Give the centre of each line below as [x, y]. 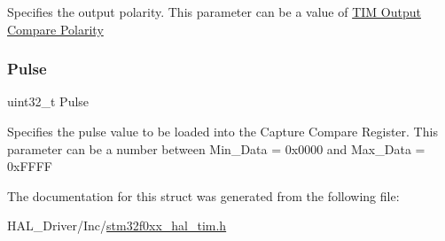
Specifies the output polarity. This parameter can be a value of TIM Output [214, 12]
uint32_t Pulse [48, 101]
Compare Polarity [55, 29]
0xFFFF [30, 166]
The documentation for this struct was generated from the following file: [203, 195]
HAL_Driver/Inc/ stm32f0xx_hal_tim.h [117, 225]
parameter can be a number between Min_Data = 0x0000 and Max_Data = [216, 148]
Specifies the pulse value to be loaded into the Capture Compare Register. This [222, 131]
